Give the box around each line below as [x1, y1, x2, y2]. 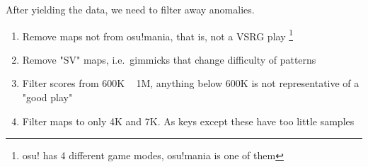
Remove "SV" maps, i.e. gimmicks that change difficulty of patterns [22, 52, 316, 67]
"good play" [22, 90, 73, 105]
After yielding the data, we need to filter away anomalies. [6, 2, 255, 16]
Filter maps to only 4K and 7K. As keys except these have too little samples [22, 113, 355, 128]
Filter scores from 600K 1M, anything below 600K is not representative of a [22, 76, 360, 91]
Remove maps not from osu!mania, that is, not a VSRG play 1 [22, 26, 294, 43]
